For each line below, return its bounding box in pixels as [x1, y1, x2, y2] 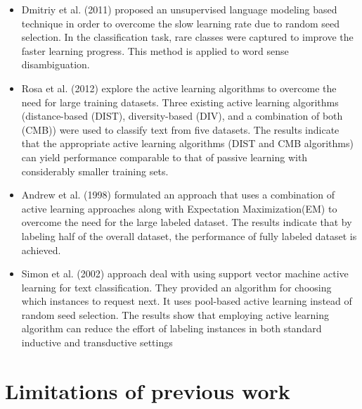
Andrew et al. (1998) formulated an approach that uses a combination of [21, 187, 335, 202]
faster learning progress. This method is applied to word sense [21, 43, 289, 58]
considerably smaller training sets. [21, 163, 169, 178]
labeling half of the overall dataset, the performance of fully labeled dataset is [21, 228, 357, 243]
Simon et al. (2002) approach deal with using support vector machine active [21, 266, 349, 281]
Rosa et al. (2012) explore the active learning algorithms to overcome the [21, 80, 337, 95]
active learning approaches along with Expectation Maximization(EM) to [21, 201, 337, 215]
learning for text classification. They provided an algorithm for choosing [21, 279, 332, 294]
